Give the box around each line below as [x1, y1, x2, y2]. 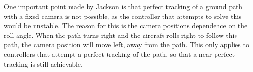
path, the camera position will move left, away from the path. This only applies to [4, 39, 249, 50]
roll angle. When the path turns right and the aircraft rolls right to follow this [4, 30, 237, 40]
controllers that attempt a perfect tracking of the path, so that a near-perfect [4, 49, 235, 59]
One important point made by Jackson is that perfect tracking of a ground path [4, 1, 243, 11]
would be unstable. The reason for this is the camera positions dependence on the [4, 20, 248, 31]
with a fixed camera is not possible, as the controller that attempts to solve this [4, 11, 242, 21]
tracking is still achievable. [4, 58, 83, 69]
